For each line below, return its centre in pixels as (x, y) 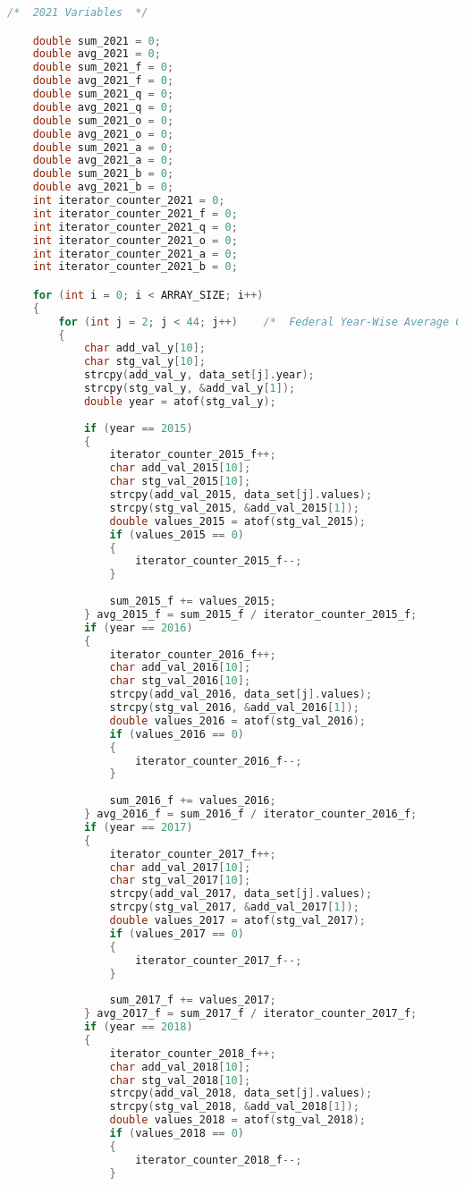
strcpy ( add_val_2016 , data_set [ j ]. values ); (241, 695)
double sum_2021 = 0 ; (97, 41)
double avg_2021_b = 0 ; (103, 187)
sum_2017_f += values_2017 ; (193, 1000)
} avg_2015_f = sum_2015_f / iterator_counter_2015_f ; (250, 614)
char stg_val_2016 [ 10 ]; (180, 681)
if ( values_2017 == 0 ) (177, 933)
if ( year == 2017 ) (138, 827)
